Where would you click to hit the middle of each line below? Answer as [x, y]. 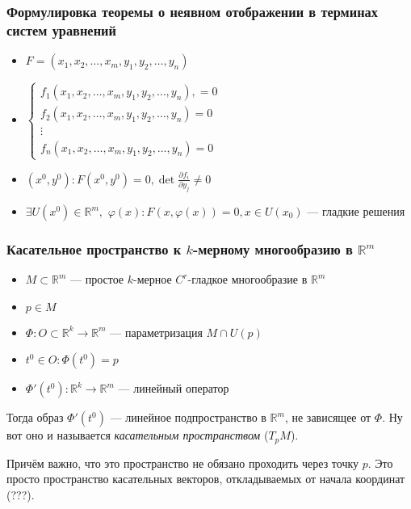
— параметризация [156, 332]
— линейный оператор [174, 388]
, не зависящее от [328, 417]
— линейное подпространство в [188, 417]
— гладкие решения [356, 211]
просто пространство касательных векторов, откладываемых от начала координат [206, 479]
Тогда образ [35, 417]
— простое [97, 279]
